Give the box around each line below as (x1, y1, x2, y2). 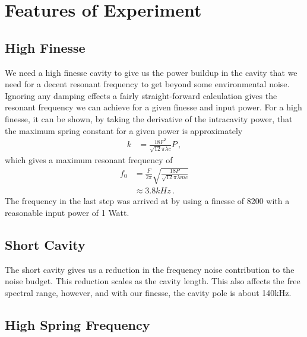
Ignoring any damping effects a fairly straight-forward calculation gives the (5, 89, 277, 101)
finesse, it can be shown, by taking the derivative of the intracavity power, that (5, 112, 293, 125)
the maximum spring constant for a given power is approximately (5, 124, 243, 136)
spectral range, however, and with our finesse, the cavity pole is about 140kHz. (5, 286, 292, 298)
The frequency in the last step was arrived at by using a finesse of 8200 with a (5, 195, 290, 207)
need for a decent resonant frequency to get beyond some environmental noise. (5, 78, 290, 90)
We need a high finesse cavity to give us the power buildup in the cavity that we (5, 66, 297, 78)
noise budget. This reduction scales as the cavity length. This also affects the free (5, 275, 300, 287)
